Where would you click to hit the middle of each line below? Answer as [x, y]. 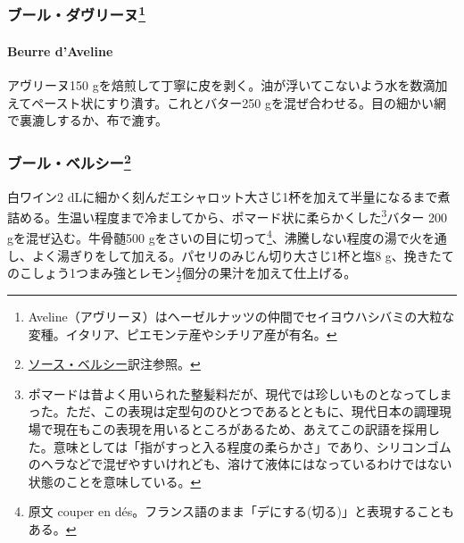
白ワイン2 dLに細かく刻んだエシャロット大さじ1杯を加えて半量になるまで [223, 196]
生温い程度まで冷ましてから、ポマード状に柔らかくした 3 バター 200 [252, 216]
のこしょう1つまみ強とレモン [91, 273]
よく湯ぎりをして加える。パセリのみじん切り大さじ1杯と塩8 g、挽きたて [243, 255]
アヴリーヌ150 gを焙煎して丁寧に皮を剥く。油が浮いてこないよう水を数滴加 [228, 85]
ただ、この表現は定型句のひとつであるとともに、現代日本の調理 [252, 411]
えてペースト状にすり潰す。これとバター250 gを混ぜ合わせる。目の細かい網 [227, 102]
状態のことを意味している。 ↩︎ [115, 481]
